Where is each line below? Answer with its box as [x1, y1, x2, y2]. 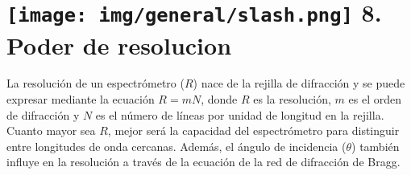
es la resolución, [253, 91, 331, 108]
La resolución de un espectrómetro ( [6, 75, 185, 92]
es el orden [348, 91, 401, 108]
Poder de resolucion [6, 28, 232, 61]
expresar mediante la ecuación [6, 91, 155, 108]
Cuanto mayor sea [6, 122, 96, 139]
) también [351, 137, 400, 154]
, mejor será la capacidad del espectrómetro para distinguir [107, 122, 400, 139]
